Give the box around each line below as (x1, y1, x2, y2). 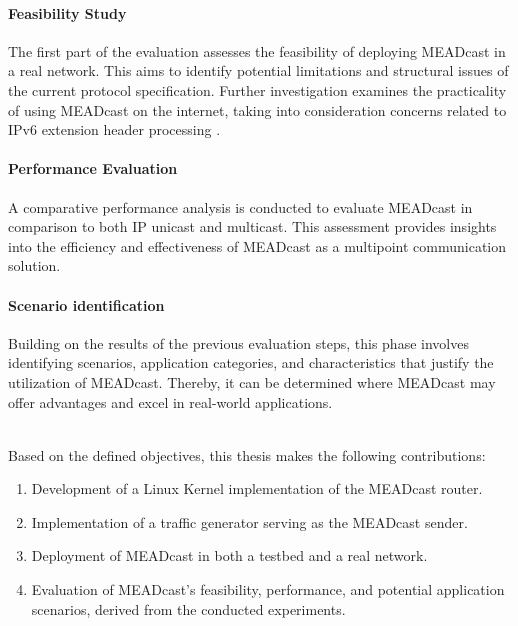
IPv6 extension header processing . (8, 119, 221, 140)
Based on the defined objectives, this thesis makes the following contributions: (8, 444, 486, 465)
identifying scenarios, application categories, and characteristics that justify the (8, 352, 494, 373)
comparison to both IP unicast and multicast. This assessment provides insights (8, 216, 497, 237)
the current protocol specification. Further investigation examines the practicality (8, 79, 507, 100)
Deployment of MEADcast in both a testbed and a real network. (31, 545, 428, 566)
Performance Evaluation (8, 158, 178, 179)
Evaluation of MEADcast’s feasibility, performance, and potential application (31, 579, 505, 600)
